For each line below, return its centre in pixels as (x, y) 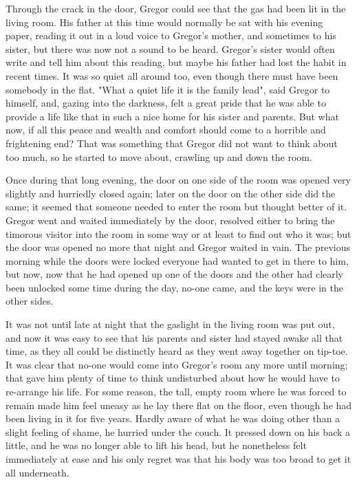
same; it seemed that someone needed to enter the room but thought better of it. (176, 207)
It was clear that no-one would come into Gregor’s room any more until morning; (177, 364)
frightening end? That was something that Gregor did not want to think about (172, 143)
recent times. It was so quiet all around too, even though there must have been (172, 75)
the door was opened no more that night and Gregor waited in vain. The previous (178, 247)
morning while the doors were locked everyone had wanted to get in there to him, (177, 260)
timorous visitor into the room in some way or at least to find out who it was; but (178, 233)
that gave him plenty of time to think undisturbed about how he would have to (173, 378)
